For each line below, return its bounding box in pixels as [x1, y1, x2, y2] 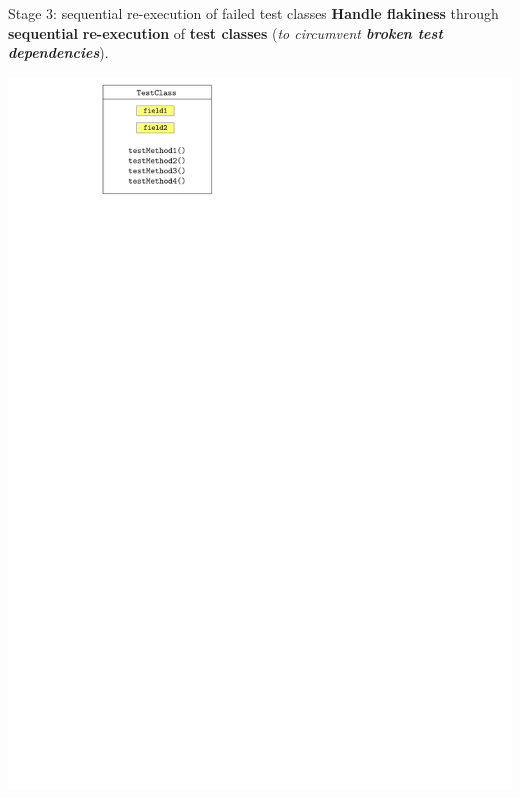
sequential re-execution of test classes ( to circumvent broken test [8, 22, 443, 43]
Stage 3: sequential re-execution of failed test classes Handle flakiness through [8, 3, 499, 23]
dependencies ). [8, 42, 109, 63]
